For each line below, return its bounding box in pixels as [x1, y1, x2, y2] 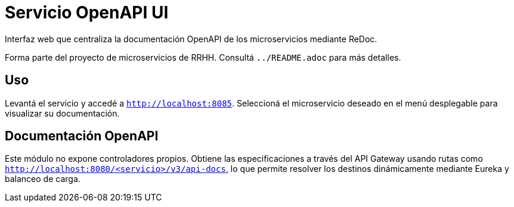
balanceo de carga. [5, 174, 80, 184]
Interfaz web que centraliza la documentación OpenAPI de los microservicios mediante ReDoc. [5, 33, 377, 44]
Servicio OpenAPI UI [5, 2, 169, 23]
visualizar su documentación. [5, 108, 120, 118]
